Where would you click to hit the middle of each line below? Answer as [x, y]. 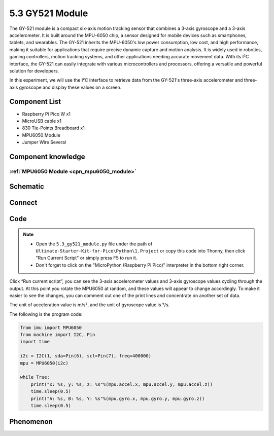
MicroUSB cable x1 [42, 121]
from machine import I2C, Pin [58, 335]
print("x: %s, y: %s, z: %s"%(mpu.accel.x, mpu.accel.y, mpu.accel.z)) [122, 384]
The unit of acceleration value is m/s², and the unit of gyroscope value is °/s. [90, 305]
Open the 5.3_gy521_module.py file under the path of [94, 244]
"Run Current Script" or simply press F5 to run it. [87, 258]
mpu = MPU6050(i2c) [44, 363]
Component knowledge [47, 156]
